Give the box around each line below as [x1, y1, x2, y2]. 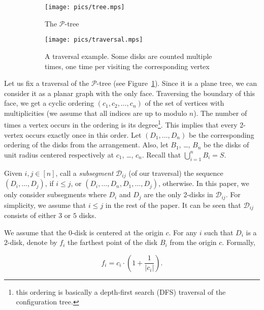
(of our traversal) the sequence [128, 167, 223, 178]
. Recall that [142, 149, 181, 160]
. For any [169, 227, 197, 237]
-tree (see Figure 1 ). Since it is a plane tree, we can [96, 78, 257, 88]
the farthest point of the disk [68, 237, 158, 247]
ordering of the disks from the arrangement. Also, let [4, 139, 169, 150]
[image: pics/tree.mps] [45, 4, 125, 11]
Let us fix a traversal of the [4, 78, 89, 88]
